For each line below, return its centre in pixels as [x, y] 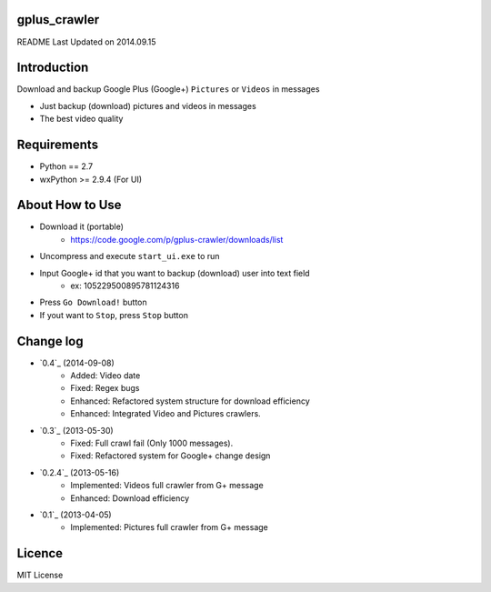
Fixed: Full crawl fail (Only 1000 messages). [152, 443]
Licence [40, 553]
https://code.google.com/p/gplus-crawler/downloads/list [177, 239]
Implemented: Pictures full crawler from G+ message [169, 527]
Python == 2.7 [66, 166]
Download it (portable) [82, 226]
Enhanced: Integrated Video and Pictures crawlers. [165, 414]
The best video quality [81, 119]
